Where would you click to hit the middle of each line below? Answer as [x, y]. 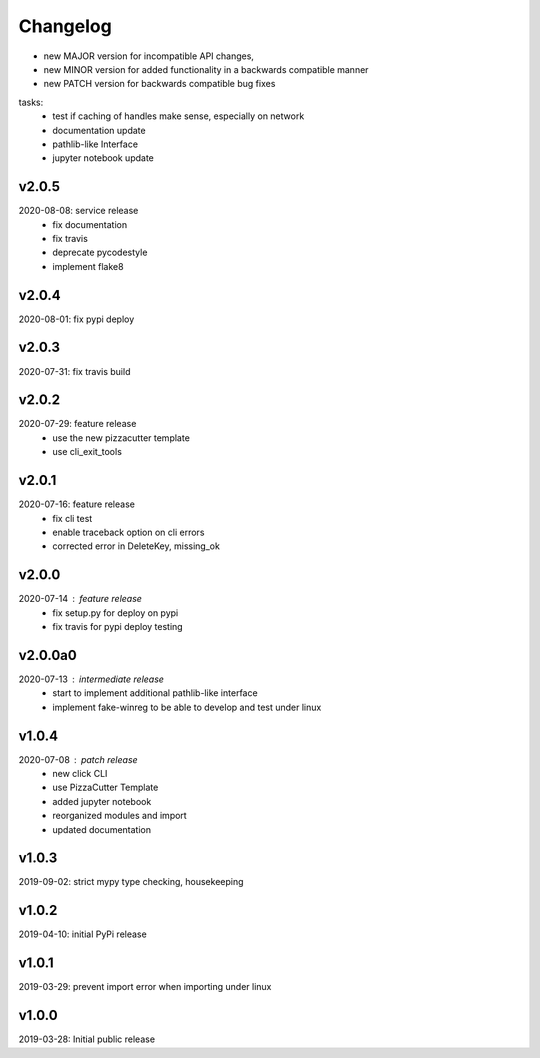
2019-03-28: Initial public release [86, 1039]
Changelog [65, 26]
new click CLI [80, 773]
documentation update [99, 130]
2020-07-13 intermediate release [91, 679]
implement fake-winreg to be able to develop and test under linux [187, 707]
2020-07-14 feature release [80, 599]
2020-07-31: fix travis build [74, 371]
